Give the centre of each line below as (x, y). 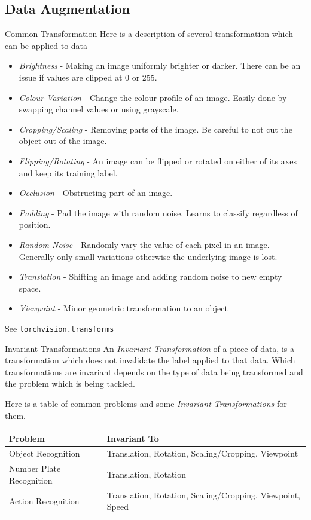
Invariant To (133, 438)
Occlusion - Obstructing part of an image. (96, 193)
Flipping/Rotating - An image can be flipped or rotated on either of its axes (158, 160)
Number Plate (35, 468)
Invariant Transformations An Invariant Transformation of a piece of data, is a (150, 348)
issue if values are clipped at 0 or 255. (88, 77)
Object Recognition (45, 453)
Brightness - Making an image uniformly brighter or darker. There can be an (160, 65)
